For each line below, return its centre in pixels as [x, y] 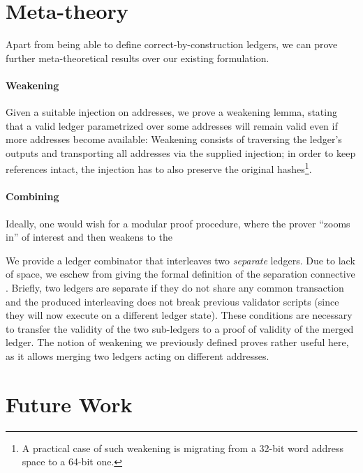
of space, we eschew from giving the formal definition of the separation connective [180, 274]
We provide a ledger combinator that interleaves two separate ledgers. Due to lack [180, 260]
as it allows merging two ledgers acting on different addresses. [138, 355]
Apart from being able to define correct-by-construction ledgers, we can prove [172, 44]
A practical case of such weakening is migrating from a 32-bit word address [183, 448]
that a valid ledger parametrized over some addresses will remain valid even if [172, 125]
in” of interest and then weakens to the [89, 237]
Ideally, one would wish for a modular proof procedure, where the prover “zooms [178, 223]
